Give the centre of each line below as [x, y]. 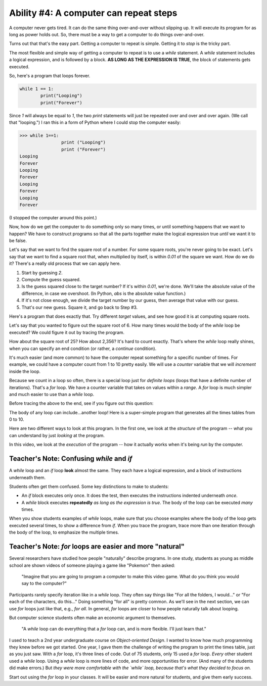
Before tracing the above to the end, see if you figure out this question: [81, 403]
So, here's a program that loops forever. [50, 75]
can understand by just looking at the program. [57, 435]
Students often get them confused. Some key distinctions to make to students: [89, 486]
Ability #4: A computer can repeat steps [93, 13]
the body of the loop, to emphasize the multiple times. [64, 533]
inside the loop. [25, 371]
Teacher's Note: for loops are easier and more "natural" [97, 547]
